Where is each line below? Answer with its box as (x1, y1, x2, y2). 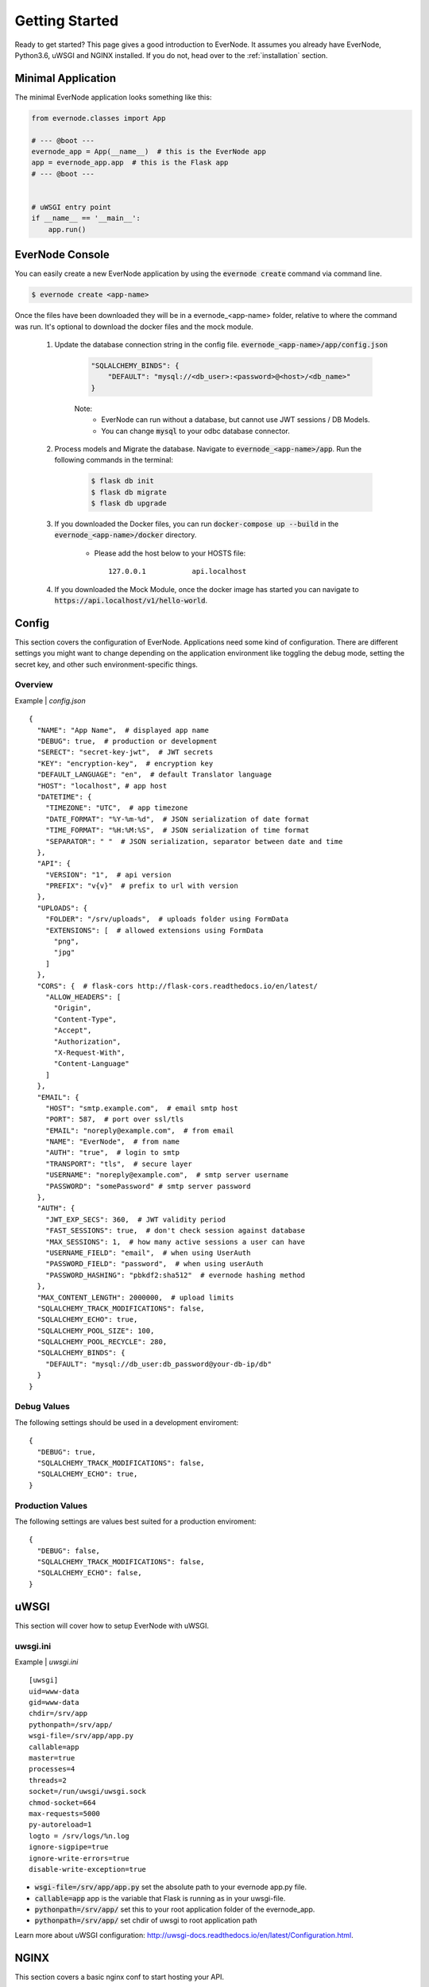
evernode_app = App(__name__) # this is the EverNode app (31, 147, 266, 156)
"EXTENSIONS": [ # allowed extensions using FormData (44, 926, 264, 935)
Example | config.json (14, 695, 87, 705)
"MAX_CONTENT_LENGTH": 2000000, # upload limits (37, 1292, 234, 1302)
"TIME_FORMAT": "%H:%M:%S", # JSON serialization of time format (44, 826, 310, 835)
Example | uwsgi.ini (14, 1657, 79, 1667)
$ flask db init (91, 477, 155, 486)
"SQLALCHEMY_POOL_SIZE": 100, (37, 1326, 155, 1335)
